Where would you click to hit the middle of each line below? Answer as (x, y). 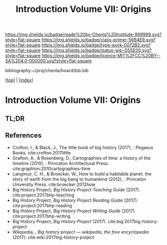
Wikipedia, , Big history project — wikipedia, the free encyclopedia (81, 232)
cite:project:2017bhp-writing (41, 216)
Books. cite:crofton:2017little (42, 153)
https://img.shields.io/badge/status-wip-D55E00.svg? (97, 50)
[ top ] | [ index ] (19, 80)
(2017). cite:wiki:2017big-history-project (53, 237)
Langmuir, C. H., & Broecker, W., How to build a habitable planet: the (82, 174)
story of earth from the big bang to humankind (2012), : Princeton (79, 179)
